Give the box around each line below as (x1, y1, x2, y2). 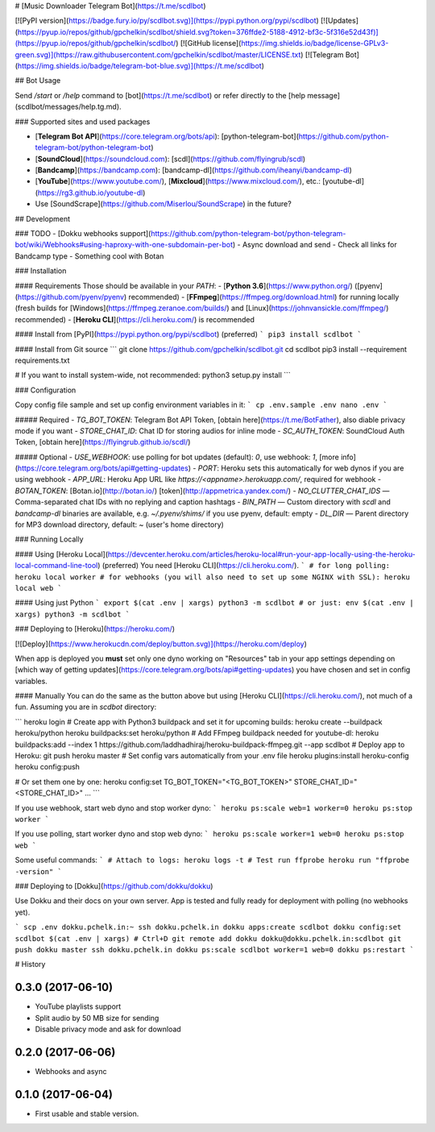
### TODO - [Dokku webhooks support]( (14, 229, 151, 238)
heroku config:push (14, 762, 81, 772)
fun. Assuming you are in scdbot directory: (14, 702, 157, 712)
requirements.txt (14, 355, 70, 365)
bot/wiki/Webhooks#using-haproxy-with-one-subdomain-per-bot (14, 240, 234, 250)
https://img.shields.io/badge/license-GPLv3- (240, 39, 389, 48)
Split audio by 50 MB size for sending (35, 1013, 159, 1022)
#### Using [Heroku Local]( (14, 549, 109, 559)
